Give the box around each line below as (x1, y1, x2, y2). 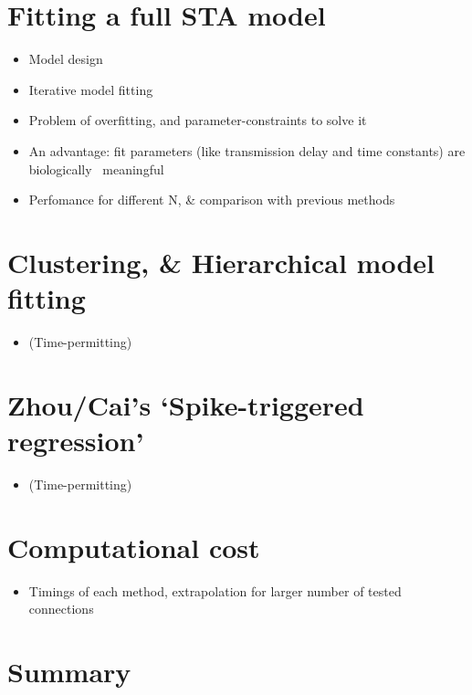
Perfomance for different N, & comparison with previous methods (28, 190, 395, 209)
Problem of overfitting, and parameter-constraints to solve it (28, 111, 367, 130)
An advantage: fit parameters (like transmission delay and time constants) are (28, 141, 466, 160)
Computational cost (7, 528, 260, 565)
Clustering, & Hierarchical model (7, 243, 435, 280)
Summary (7, 653, 131, 690)
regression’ (7, 421, 144, 458)
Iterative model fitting (28, 79, 153, 99)
